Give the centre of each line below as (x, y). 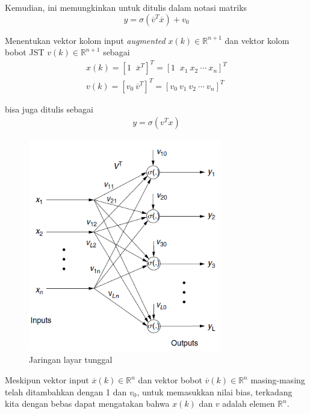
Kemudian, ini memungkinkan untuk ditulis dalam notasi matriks (126, 7)
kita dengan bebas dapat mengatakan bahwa (87, 403)
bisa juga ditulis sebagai (49, 109)
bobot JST (25, 52)
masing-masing (278, 380)
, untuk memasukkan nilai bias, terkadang (215, 391)
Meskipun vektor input (47, 380)
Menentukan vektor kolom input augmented (85, 40)
